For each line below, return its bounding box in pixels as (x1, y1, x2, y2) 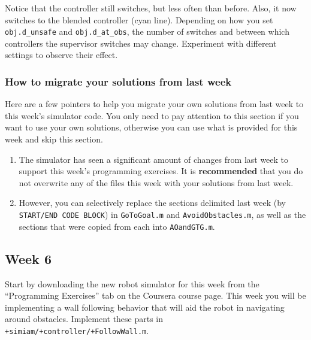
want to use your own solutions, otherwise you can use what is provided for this (5, 121, 298, 133)
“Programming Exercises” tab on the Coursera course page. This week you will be (5, 289, 306, 302)
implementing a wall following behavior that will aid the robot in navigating (5, 300, 285, 313)
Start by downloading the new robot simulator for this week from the (5, 277, 259, 290)
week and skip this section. (5, 133, 103, 145)
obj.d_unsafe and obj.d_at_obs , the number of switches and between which (5, 25, 289, 38)
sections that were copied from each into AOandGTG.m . (19, 220, 215, 232)
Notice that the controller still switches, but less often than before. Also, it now (5, 2, 297, 14)
